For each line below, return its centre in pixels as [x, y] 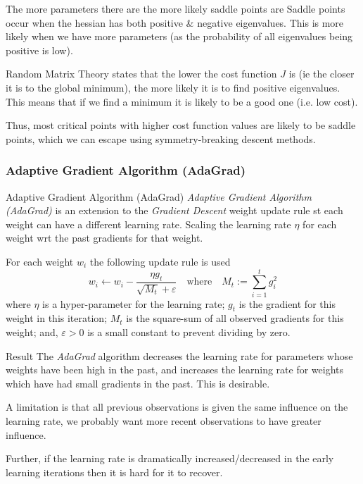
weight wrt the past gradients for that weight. [104, 238]
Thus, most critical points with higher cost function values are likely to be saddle [181, 125]
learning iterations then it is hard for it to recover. [114, 472]
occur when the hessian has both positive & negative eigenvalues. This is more [175, 22]
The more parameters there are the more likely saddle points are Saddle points [176, 8]
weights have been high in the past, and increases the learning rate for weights [175, 370]
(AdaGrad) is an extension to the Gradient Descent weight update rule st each [174, 210]
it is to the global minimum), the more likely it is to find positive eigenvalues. [173, 87]
